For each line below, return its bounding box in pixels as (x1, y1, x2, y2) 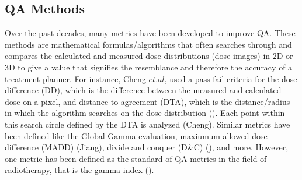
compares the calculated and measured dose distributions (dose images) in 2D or (5, 50, 293, 62)
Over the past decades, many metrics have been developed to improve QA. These (5, 27, 296, 39)
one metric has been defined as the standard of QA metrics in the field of (5, 152, 267, 164)
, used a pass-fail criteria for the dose (164, 72, 297, 84)
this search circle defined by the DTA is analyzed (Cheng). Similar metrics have (5, 118, 290, 130)
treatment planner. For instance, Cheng (5, 72, 146, 84)
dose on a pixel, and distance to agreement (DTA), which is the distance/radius (5, 95, 290, 107)
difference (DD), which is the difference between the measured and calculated (5, 84, 282, 96)
